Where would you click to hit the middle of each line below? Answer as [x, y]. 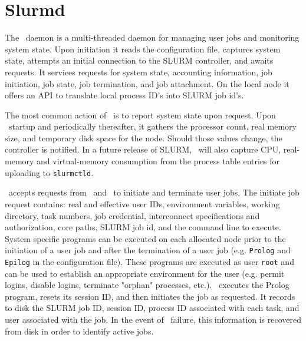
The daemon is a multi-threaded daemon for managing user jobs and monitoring [152, 37]
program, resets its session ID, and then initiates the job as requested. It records [150, 296]
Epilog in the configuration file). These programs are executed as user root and [149, 261]
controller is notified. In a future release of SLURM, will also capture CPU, [143, 149]
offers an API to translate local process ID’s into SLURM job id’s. [124, 95]
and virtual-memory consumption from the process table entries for [158, 161]
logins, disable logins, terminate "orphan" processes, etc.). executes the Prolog [147, 285]
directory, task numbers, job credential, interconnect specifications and [132, 215]
